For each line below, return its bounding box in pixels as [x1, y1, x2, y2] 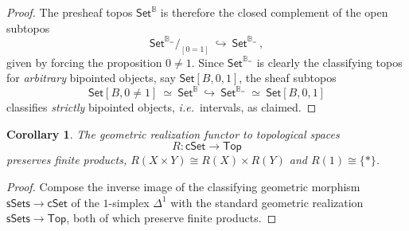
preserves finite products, [6, 151, 127, 168]
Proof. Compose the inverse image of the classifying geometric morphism [6, 178, 360, 195]
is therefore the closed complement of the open [160, 4, 388, 20]
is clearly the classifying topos [256, 53, 403, 70]
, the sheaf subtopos [239, 69, 337, 86]
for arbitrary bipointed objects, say [6, 69, 176, 86]
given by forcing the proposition [6, 53, 162, 70]
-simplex [108, 194, 150, 210]
